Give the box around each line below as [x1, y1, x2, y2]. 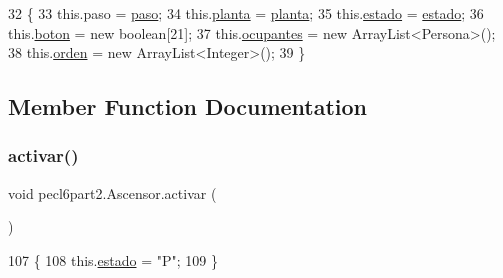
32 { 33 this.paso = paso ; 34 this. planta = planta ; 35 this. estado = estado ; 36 [8, 3, 484, 23]
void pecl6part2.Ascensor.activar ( [8, 182, 217, 203]
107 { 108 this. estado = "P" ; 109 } [8, 249, 218, 270]
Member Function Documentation [8, 91, 368, 122]
